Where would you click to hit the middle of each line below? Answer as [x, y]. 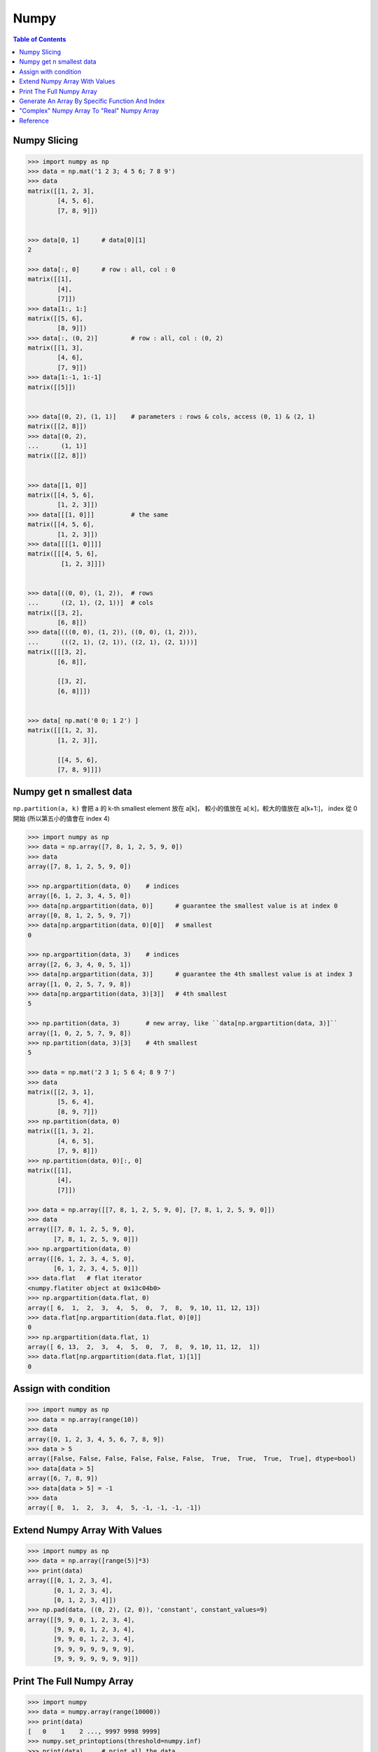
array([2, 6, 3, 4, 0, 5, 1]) [79, 964]
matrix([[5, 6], [56, 318]
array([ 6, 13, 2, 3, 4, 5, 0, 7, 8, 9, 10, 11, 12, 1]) [144, 1347]
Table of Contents [40, 39]
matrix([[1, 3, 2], [61, 1131]
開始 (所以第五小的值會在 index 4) [61, 818]
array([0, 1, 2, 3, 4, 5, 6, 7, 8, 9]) [96, 1439]
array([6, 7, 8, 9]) [63, 1478]
